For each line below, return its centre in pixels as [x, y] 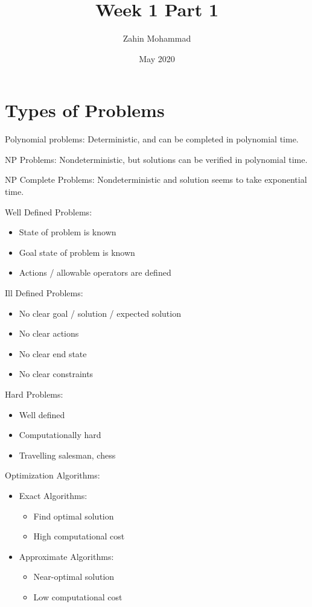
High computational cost [79, 536]
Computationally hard [60, 435]
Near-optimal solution [74, 577]
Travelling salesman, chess [67, 455]
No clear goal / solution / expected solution [100, 313]
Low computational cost [78, 596]
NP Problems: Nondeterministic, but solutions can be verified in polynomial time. [156, 159]
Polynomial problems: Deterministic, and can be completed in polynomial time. [152, 139]
